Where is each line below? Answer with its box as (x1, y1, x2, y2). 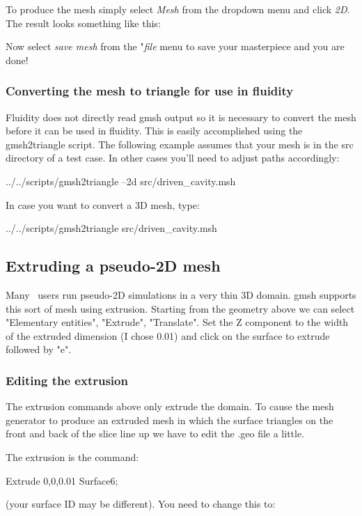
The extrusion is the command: (6, 449, 139, 464)
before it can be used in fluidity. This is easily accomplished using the (6, 123, 303, 138)
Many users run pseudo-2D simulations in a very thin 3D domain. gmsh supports (6, 287, 356, 302)
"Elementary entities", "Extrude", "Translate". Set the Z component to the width (6, 315, 349, 329)
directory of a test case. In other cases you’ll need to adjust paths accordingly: (6, 150, 340, 165)
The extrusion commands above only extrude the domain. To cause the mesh (6, 399, 334, 414)
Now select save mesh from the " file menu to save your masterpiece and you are (6, 39, 345, 54)
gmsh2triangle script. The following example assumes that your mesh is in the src (6, 136, 354, 151)
